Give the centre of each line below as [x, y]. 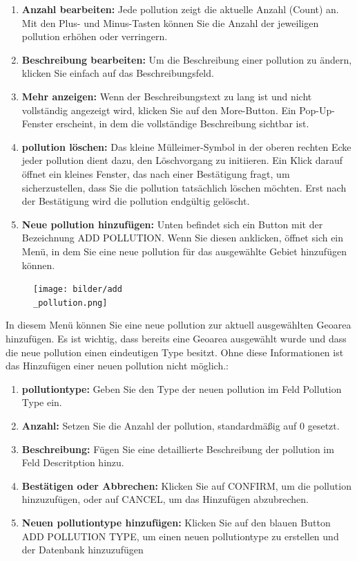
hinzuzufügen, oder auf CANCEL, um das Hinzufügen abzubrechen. [165, 499]
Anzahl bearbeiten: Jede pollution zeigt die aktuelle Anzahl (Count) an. [180, 9]
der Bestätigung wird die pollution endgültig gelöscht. [136, 201]
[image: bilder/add [78, 289]
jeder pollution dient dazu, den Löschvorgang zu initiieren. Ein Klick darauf [182, 160]
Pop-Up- [317, 110]
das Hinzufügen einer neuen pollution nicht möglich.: [117, 366]
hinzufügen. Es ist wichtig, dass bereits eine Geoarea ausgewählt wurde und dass [176, 338]
